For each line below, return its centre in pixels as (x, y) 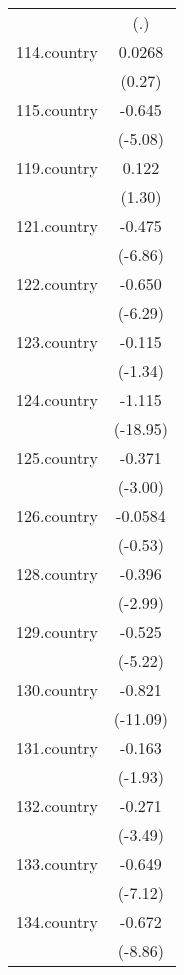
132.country (57, 805)
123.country (57, 341)
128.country (57, 573)
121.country (57, 225)
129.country (57, 631)
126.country (57, 515)
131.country (57, 747)
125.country (57, 457)
